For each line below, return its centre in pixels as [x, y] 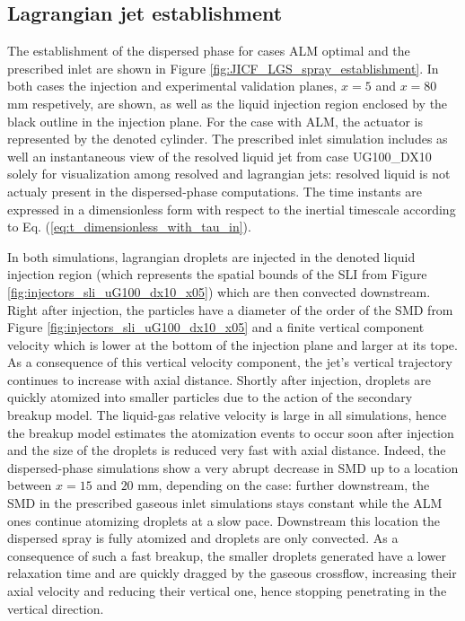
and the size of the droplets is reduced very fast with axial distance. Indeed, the [227, 450]
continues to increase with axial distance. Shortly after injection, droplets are [219, 379]
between [30, 485]
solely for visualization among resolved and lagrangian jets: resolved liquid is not [229, 174]
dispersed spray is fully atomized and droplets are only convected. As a [203, 538]
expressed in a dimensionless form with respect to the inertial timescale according [232, 209]
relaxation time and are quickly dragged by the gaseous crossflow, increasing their [232, 573]
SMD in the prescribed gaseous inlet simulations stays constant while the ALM [225, 503]
